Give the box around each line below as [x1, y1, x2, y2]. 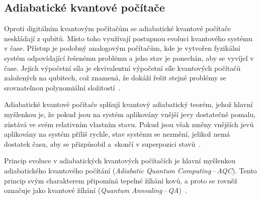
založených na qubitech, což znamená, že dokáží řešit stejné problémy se [4, 72, 226, 83]
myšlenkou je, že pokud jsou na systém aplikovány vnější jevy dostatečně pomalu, [4, 109, 256, 119]
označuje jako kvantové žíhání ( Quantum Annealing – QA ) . [4, 185, 187, 195]
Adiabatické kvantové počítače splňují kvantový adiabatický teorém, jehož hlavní [4, 99, 253, 110]
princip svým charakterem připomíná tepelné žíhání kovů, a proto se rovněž [4, 175, 237, 185]
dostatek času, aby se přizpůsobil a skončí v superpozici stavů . [4, 138, 201, 149]
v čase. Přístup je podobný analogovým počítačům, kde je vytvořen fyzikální [4, 43, 240, 53]
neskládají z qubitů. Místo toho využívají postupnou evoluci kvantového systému [4, 33, 252, 43]
